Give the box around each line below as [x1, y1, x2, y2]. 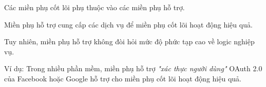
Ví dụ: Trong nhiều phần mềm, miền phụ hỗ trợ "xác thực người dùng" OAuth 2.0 [4, 63, 262, 74]
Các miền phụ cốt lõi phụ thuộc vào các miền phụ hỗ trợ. [4, 2, 185, 12]
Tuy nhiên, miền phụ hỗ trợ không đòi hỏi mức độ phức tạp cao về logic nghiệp [4, 36, 255, 47]
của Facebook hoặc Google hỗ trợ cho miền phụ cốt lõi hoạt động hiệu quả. [4, 73, 241, 83]
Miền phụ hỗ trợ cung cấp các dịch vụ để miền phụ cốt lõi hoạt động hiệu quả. [4, 19, 253, 30]
